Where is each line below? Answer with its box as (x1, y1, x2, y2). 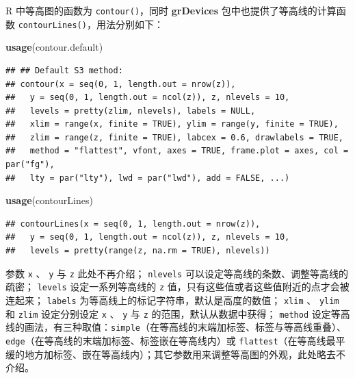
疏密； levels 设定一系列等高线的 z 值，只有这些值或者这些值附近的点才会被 (5, 279, 350, 294)
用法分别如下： (96, 16, 163, 31)
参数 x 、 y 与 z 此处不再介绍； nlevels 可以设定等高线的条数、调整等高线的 (5, 266, 348, 280)
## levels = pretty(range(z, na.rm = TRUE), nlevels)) (5, 246, 270, 256)
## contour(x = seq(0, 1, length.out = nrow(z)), (5, 79, 236, 89)
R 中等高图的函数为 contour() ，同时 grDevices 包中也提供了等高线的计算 (5, 3, 337, 17)
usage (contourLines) (5, 193, 93, 207)
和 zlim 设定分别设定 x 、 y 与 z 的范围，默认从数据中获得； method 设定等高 (5, 306, 350, 320)
